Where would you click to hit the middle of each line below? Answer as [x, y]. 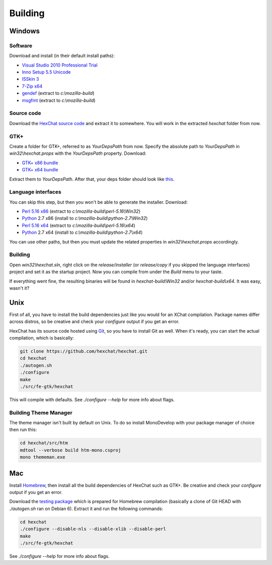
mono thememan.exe [43, 457]
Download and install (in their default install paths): [62, 56]
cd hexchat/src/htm [44, 443]
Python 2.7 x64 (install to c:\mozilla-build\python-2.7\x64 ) [82, 232]
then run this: [23, 430]
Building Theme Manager [41, 412]
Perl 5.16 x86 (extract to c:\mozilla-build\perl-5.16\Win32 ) [81, 211]
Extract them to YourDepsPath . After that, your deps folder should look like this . [92, 179]
